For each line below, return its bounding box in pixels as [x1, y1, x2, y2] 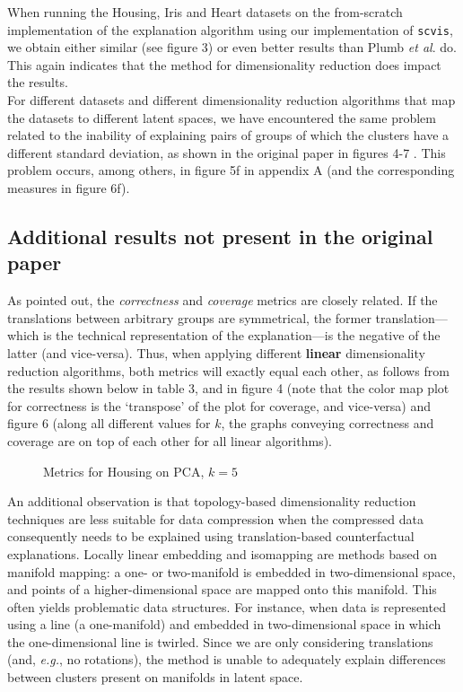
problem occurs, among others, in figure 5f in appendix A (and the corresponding [7, 161, 455, 180]
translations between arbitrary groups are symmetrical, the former [7, 308, 371, 327]
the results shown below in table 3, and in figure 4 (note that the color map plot [7, 379, 450, 398]
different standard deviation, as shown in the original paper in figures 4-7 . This [7, 143, 446, 162]
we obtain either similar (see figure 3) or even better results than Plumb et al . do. [7, 38, 457, 57]
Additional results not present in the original [7, 222, 433, 250]
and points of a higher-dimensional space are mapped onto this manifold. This [7, 580, 437, 599]
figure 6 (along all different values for [7, 414, 211, 433]
